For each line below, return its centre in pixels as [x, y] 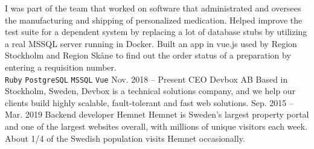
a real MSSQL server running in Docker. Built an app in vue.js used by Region [151, 43]
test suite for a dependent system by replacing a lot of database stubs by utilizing [156, 32]
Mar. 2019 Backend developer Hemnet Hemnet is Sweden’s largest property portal [157, 114]
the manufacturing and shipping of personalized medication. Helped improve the [154, 20]
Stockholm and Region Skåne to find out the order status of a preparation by [148, 55]
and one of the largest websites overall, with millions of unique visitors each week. [156, 126]
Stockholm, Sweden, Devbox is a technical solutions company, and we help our [150, 91]
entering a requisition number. [61, 67]
